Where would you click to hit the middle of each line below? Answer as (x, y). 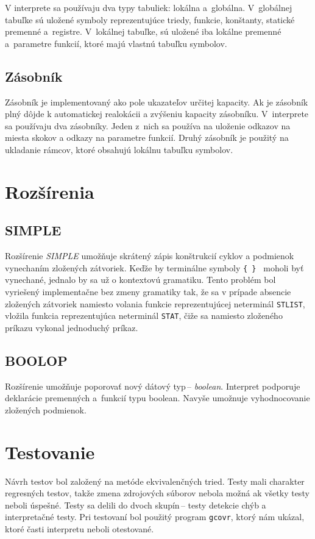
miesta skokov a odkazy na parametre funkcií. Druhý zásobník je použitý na (147, 137)
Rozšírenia (50, 191)
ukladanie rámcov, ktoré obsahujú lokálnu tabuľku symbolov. (119, 149)
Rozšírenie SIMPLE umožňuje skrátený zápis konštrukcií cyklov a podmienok (150, 256)
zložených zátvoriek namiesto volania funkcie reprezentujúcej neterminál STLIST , (155, 303)
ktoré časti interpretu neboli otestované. (80, 529)
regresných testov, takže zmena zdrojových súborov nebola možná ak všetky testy (157, 493)
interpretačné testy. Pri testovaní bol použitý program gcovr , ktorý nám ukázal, (155, 517)
